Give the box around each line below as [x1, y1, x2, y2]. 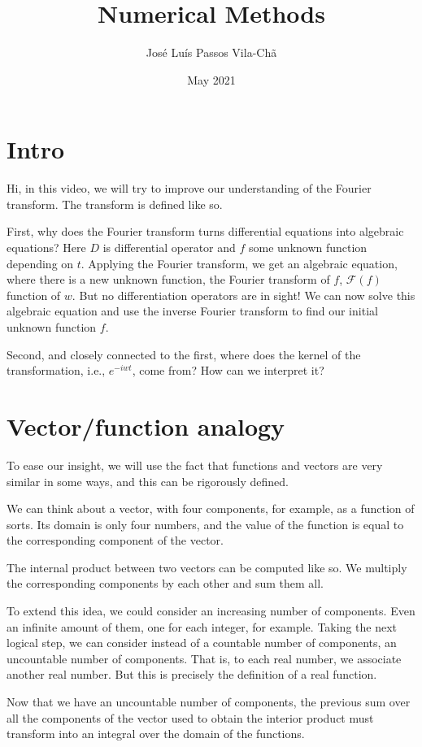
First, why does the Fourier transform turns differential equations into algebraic [7, 223, 404, 240]
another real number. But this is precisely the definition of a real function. [7, 666, 377, 683]
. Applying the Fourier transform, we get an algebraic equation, [80, 254, 398, 271]
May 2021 [187, 71, 236, 88]
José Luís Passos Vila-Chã [146, 44, 277, 61]
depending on [7, 254, 74, 271]
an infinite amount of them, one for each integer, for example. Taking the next [7, 618, 398, 635]
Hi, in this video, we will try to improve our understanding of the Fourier [7, 180, 372, 197]
